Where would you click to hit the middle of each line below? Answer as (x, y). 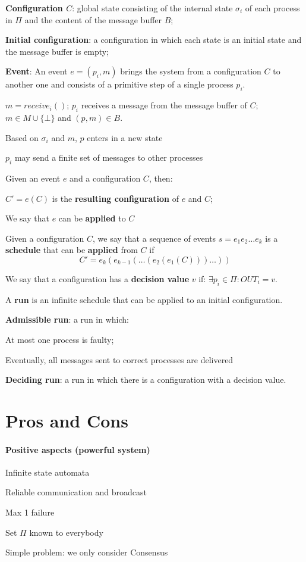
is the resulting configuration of (115, 198)
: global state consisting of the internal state (152, 8)
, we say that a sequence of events (154, 238)
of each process (272, 8)
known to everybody (66, 532)
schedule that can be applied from (72, 250)
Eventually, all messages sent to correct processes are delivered (119, 359)
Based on (22, 137)
